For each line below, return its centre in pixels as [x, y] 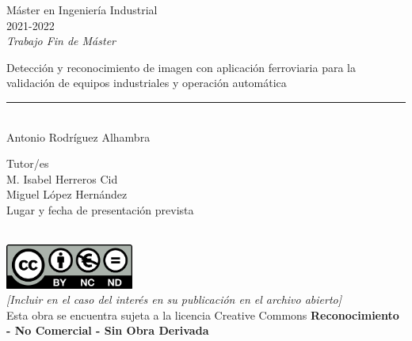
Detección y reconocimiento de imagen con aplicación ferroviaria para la [181, 67]
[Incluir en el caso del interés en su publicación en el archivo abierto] [174, 299]
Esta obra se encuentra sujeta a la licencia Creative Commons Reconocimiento [203, 314]
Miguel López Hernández [67, 194]
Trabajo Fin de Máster [61, 41]
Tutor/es [28, 163]
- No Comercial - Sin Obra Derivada [108, 330]
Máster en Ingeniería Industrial [82, 9]
